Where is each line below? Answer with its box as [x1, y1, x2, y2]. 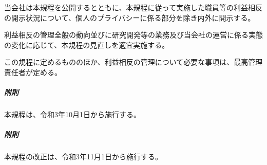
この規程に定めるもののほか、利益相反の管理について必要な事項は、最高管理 [4, 57, 263, 67]
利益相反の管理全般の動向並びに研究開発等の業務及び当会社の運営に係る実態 [4, 29, 263, 40]
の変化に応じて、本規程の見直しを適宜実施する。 [4, 39, 169, 50]
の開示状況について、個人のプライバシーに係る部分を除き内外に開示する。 [4, 12, 255, 23]
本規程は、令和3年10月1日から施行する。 [4, 109, 141, 120]
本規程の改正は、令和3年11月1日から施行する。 [4, 151, 162, 162]
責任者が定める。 [4, 66, 62, 77]
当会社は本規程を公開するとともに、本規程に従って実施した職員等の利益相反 [4, 2, 262, 12]
